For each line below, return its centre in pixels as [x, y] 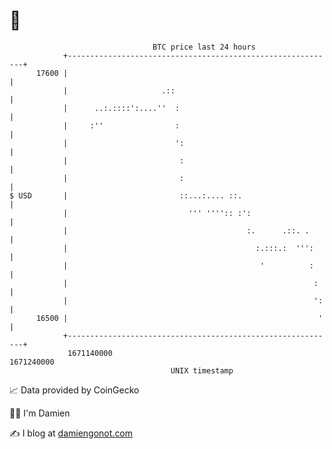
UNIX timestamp [202, 370]
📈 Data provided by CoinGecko [74, 390]
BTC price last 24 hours [204, 47]
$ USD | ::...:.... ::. [126, 195]
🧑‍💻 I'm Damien [40, 413]
